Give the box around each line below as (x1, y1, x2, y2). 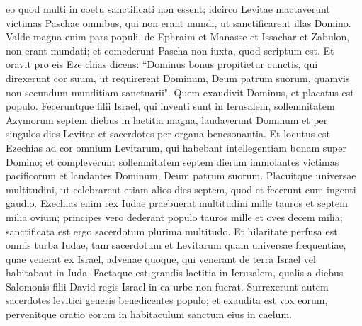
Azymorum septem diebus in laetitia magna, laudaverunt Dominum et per (6, 112, 328, 127)
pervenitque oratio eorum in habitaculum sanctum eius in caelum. (6, 307, 292, 322)
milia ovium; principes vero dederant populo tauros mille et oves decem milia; (6, 209, 343, 224)
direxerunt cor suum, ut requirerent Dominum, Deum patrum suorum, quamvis (6, 70, 350, 85)
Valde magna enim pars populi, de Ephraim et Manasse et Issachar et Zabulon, (6, 29, 350, 44)
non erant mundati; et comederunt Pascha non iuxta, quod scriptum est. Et (6, 43, 334, 57)
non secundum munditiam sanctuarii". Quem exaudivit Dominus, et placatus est (6, 84, 354, 99)
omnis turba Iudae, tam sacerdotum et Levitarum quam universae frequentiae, (6, 237, 346, 252)
